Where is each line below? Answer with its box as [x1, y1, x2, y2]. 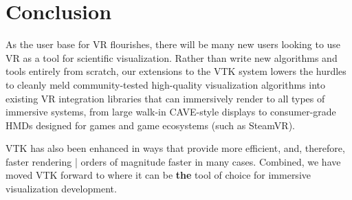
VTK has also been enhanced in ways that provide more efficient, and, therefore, [5, 141, 345, 155]
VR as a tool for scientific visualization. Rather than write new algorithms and [5, 50, 338, 65]
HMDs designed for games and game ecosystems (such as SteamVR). [5, 118, 295, 132]
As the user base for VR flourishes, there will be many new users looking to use [5, 37, 341, 52]
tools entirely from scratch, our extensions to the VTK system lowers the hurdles [5, 64, 346, 78]
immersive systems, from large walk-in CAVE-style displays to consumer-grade [5, 104, 336, 119]
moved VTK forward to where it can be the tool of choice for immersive [5, 168, 311, 182]
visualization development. [5, 181, 117, 196]
